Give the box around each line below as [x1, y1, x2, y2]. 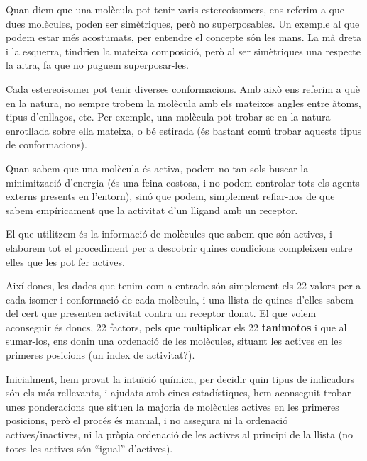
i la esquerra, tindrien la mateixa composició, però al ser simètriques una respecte [6, 43, 361, 58]
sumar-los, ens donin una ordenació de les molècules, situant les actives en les [6, 333, 342, 348]
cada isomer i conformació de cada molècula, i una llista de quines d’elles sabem [6, 291, 354, 306]
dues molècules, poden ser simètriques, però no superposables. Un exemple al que [6, 16, 360, 30]
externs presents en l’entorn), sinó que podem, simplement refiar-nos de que [6, 189, 335, 204]
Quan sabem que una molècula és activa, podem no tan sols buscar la [6, 160, 309, 175]
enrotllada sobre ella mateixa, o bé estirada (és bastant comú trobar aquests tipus [6, 123, 362, 138]
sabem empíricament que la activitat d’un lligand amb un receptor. [6, 202, 298, 217]
